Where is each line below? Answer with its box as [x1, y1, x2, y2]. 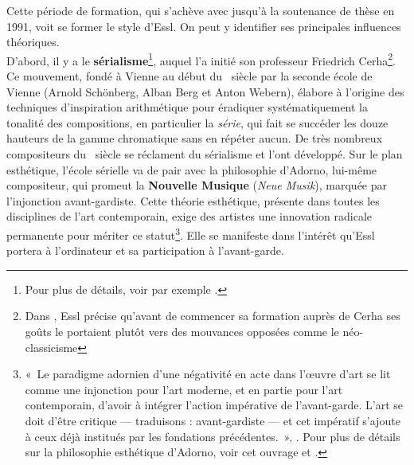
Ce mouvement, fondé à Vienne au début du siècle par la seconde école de [6, 68, 373, 84]
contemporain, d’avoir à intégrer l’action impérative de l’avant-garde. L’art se [25, 397, 404, 413]
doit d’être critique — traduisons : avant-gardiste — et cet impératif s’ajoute [25, 412, 400, 428]
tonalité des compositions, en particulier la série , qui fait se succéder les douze [6, 114, 389, 131]
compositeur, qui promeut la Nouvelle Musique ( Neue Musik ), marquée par [6, 177, 388, 193]
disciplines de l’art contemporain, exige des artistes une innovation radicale [6, 208, 373, 225]
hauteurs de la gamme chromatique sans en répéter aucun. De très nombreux [6, 130, 383, 147]
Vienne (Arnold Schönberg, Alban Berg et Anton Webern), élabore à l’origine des [6, 83, 404, 100]
